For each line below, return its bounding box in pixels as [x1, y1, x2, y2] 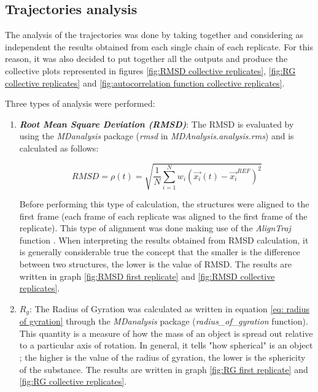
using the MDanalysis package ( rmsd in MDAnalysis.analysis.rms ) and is [19, 129, 294, 142]
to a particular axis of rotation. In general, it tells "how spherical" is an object [19, 339, 313, 352]
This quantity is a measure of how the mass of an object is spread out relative [19, 326, 313, 339]
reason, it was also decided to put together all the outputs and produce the [5, 52, 288, 65]
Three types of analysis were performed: [5, 97, 155, 110]
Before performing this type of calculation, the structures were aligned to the [19, 198, 309, 210]
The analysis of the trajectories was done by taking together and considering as [5, 28, 303, 41]
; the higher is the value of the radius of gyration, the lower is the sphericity [19, 351, 306, 364]
